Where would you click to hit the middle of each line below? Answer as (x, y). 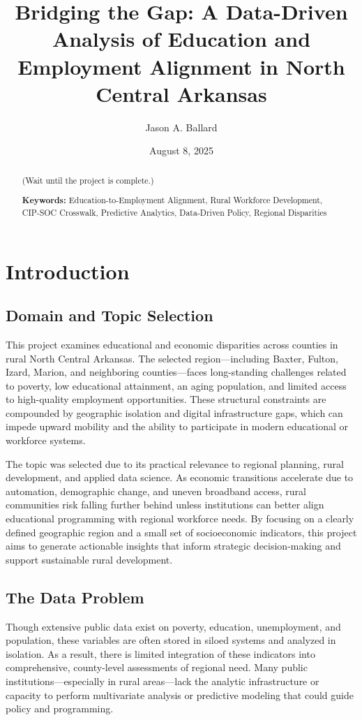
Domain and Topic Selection (110, 315)
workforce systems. (46, 440)
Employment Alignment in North (181, 66)
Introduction (68, 271)
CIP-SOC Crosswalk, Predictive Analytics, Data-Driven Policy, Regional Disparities (174, 212)
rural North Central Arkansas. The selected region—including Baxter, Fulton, (172, 358)
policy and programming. (60, 708)
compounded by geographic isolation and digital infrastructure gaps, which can (174, 412)
